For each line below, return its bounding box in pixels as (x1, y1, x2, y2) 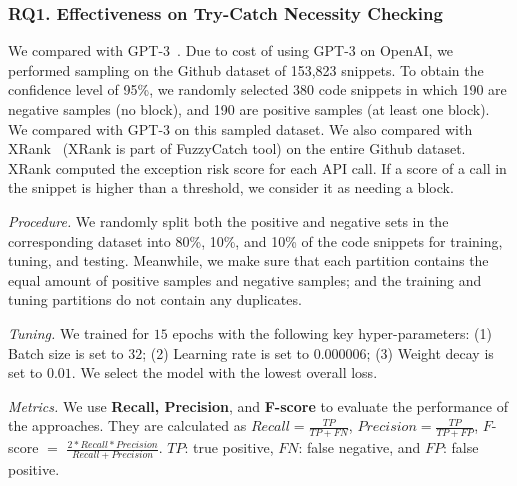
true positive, (192, 437, 274, 458)
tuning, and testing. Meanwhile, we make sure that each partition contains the (8, 250, 489, 271)
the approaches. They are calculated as (8, 415, 247, 436)
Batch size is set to (8, 342, 124, 363)
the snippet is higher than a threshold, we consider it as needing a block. (8, 177, 454, 198)
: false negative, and (298, 437, 421, 458)
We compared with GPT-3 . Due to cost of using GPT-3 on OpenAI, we (8, 40, 454, 61)
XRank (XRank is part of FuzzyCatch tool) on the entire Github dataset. (8, 138, 466, 159)
